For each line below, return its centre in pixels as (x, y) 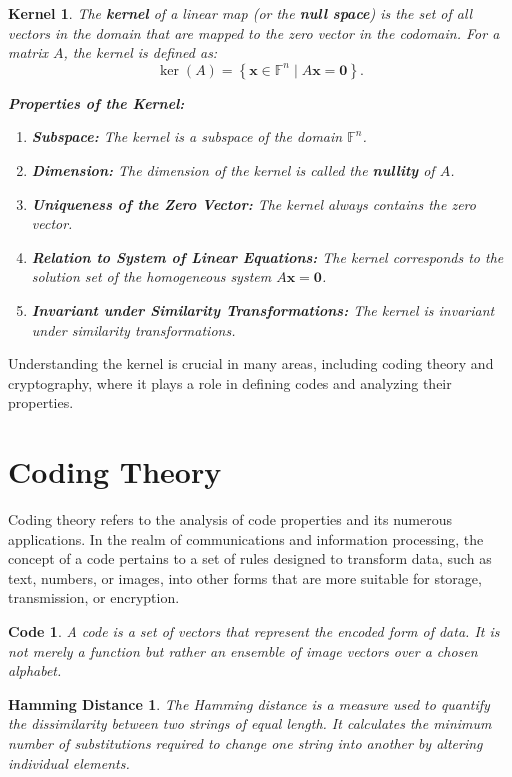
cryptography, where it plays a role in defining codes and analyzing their (230, 382)
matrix (28, 52)
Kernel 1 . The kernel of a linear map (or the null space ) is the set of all (240, 13)
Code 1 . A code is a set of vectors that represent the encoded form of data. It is (254, 631)
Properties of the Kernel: (96, 102)
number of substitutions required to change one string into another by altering (245, 742)
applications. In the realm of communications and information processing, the (246, 538)
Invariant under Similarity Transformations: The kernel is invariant (263, 309)
